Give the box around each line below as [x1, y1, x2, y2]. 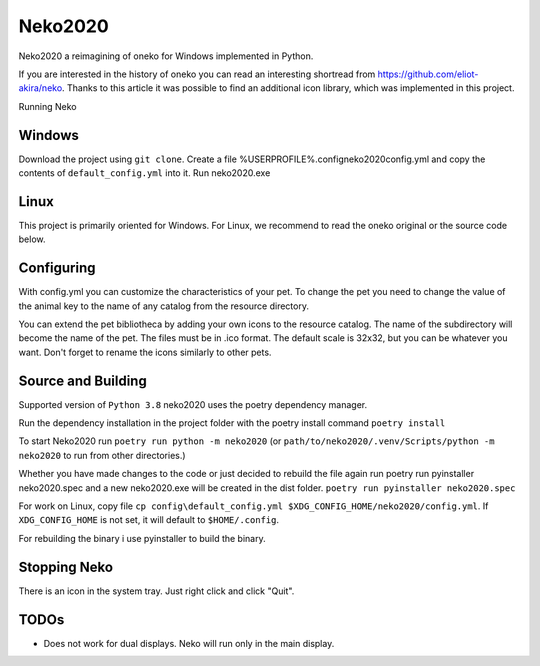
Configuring [18, 260, 96, 277]
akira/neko [18, 82, 63, 94]
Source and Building [18, 372, 147, 389]
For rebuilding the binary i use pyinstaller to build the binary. [18, 532, 266, 544]
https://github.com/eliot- [377, 68, 479, 80]
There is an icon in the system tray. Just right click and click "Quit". [18, 585, 295, 597]
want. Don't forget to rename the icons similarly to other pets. [18, 346, 272, 358]
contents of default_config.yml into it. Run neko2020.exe [18, 167, 271, 179]
